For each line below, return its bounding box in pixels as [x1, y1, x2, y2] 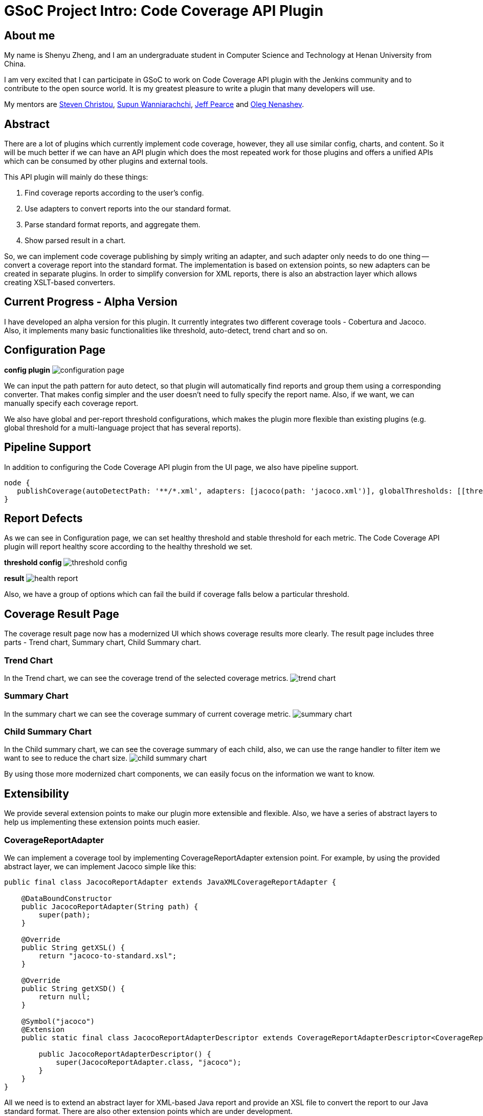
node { [4, 478, 30, 487]
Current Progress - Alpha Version [4, 295, 178, 309]
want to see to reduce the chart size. [4, 754, 128, 763]
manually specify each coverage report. [4, 398, 139, 407]
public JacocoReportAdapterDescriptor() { [38, 1050, 211, 1059]
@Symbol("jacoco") [21, 1017, 95, 1026]
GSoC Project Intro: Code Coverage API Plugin [4, 2, 323, 19]
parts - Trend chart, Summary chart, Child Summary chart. [4, 638, 201, 647]
